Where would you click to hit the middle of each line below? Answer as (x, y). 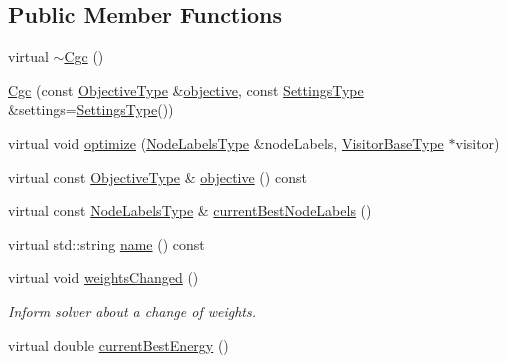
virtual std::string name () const (106, 243)
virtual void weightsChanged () (103, 277)
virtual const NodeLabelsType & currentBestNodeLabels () (190, 210)
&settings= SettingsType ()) (91, 109)
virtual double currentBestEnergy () (118, 344)
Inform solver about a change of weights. (132, 310)
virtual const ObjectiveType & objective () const (157, 176)
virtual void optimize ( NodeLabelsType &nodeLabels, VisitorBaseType (226, 142)
